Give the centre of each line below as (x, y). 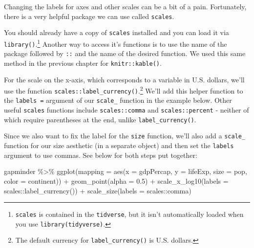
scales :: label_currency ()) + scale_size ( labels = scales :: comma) (98, 190)
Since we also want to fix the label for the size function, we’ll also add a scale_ (125, 136)
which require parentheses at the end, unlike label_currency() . (100, 119)
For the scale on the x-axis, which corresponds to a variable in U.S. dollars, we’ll (124, 79)
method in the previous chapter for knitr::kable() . (83, 63)
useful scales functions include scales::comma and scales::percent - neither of (127, 110)
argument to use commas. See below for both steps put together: (101, 155)
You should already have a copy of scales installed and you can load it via (116, 32)
